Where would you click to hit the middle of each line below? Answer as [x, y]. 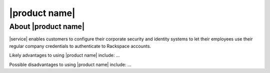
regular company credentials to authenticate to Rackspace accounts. [80, 46]
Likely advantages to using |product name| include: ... [64, 55]
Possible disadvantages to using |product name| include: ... [70, 64]
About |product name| [47, 26]
